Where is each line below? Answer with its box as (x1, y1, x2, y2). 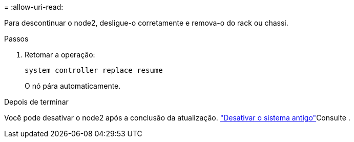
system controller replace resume (25, 66, 163, 74)
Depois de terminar (4, 97, 69, 106)
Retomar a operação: (25, 50, 95, 59)
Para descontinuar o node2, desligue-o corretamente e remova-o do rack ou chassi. (4, 18, 288, 27)
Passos (4, 34, 29, 43)
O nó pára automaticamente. (25, 82, 121, 90)
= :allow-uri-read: (4, 3, 64, 11)
